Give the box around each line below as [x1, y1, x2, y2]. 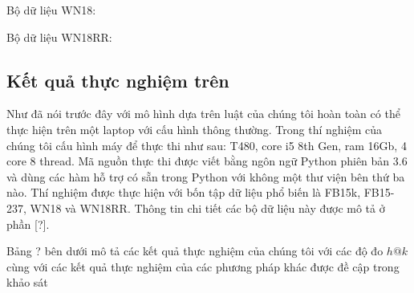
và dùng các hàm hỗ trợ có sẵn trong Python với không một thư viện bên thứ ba [6, 168, 405, 185]
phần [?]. [6, 215, 50, 232]
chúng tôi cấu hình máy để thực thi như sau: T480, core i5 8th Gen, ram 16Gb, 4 [6, 136, 407, 153]
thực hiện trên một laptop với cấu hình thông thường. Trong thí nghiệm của [6, 120, 382, 137]
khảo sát [6, 274, 48, 291]
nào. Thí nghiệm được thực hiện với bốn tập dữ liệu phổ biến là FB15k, [6, 184, 361, 201]
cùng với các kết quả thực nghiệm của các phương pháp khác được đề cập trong [6, 258, 400, 275]
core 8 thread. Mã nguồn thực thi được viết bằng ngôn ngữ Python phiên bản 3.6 [6, 153, 408, 169]
